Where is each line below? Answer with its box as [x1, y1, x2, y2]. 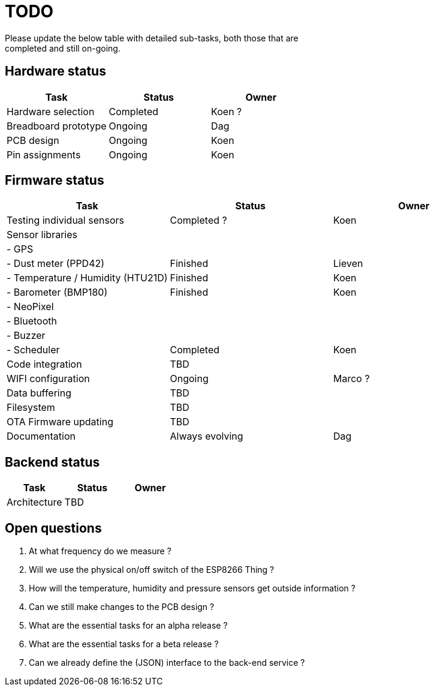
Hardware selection [7, 105, 95, 118]
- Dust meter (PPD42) [7, 257, 105, 270]
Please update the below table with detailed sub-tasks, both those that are [5, 32, 299, 43]
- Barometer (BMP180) [7, 286, 108, 299]
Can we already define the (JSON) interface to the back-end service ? [29, 657, 305, 668]
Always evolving [170, 430, 243, 443]
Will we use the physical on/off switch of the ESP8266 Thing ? [29, 564, 275, 575]
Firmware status [5, 173, 104, 188]
